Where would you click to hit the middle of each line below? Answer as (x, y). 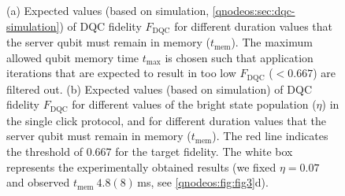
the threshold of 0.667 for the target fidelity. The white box (150, 151)
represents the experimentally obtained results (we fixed (141, 166)
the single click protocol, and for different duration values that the (166, 120)
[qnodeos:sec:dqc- (254, 10)
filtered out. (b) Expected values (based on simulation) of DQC (160, 89)
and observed (38, 182)
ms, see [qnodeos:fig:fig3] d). (203, 182)
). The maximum (272, 42)
